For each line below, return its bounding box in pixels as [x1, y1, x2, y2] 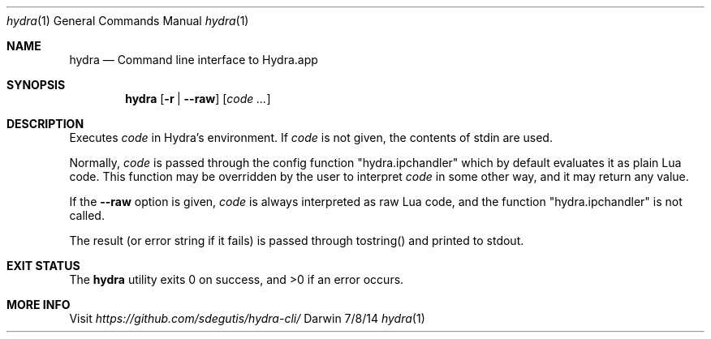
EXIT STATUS [6, 259, 80, 272]
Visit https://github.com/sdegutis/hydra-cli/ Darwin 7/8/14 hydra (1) [69, 311, 425, 325]
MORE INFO [6, 298, 71, 311]
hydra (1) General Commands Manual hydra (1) [6, 14, 249, 28]
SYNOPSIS [6, 78, 66, 92]
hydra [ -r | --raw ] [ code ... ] [125, 92, 271, 105]
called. [69, 208, 105, 222]
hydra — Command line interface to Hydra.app [69, 53, 318, 67]
